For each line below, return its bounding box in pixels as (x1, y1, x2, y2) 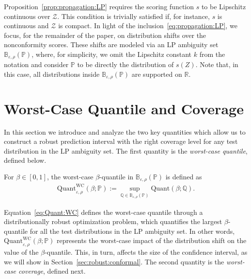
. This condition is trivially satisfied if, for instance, (57, 11, 210, 21)
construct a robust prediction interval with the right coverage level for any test (4, 136, 238, 146)
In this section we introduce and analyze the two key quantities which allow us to (4, 126, 246, 137)
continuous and (4, 20, 49, 31)
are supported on (131, 69, 182, 79)
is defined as (165, 171, 202, 181)
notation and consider (4, 59, 69, 70)
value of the (4, 247, 39, 257)
